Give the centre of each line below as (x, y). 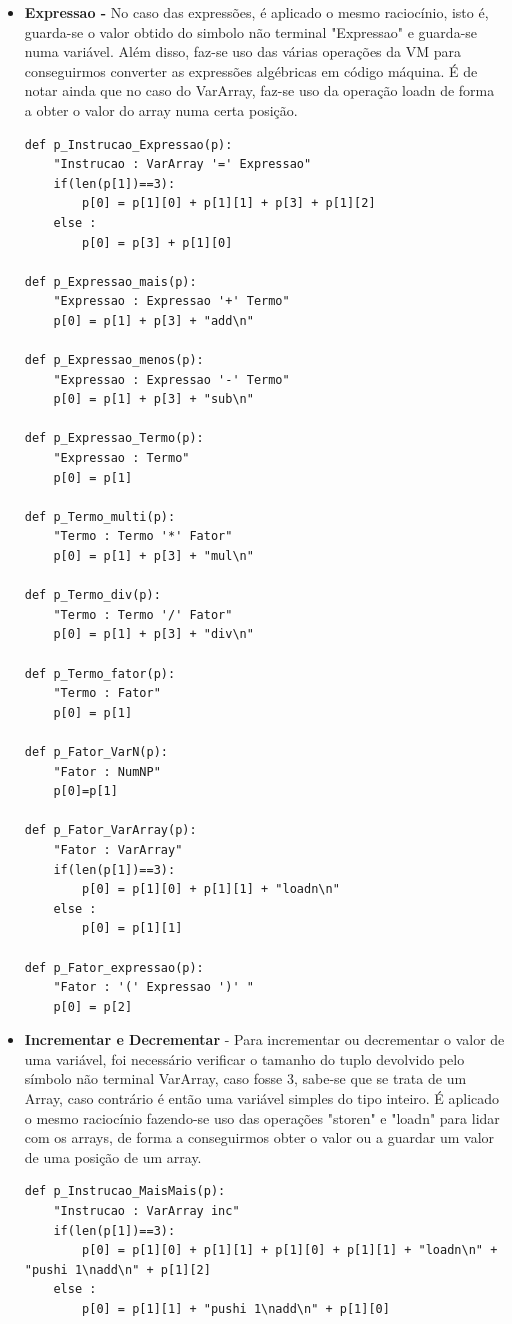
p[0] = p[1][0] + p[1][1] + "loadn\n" (211, 889)
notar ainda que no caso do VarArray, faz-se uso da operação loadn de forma (259, 90)
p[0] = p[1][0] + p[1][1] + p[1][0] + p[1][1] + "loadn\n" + (290, 1250)
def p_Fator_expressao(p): (114, 967)
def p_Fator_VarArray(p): (110, 830)
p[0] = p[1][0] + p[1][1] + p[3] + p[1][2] (229, 203)
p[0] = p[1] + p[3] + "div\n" (153, 634)
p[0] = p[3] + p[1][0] (157, 242)
